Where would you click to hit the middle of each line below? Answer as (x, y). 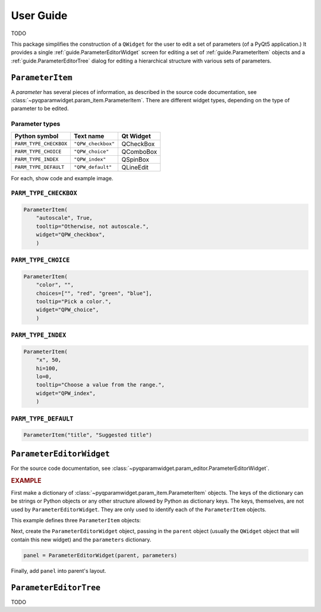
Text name (89, 136)
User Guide (39, 15)
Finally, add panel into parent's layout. (59, 570)
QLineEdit (135, 167)
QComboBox (139, 152)
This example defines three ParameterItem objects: (76, 520)
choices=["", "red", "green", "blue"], (94, 293)
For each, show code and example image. (62, 178)
